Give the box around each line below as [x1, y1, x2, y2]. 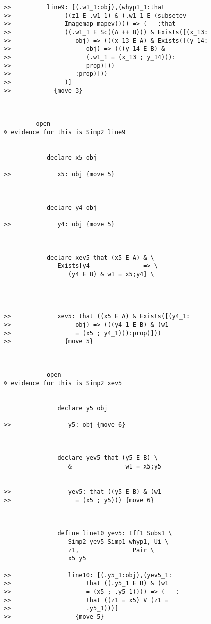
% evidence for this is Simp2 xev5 [4, 379, 122, 387]
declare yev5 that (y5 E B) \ [57, 454, 158, 462]
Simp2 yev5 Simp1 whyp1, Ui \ [68, 538, 169, 545]
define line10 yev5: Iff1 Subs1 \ [57, 530, 172, 537]
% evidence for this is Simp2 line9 [4, 128, 126, 136]
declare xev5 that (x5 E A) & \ [46, 254, 154, 261]
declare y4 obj [46, 204, 97, 211]
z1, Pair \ [68, 546, 154, 554]
